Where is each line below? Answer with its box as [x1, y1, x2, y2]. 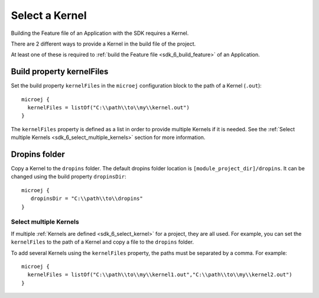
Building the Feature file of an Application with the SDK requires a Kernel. [11, 30, 189, 37]
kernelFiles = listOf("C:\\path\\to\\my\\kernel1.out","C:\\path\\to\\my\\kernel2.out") [27, 271, 292, 278]
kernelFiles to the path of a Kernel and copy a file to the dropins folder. [11, 238, 194, 245]
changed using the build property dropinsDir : [11, 173, 126, 180]
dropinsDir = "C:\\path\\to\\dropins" [30, 195, 143, 202]
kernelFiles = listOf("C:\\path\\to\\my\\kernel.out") [27, 104, 190, 111]
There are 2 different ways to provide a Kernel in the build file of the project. [11, 40, 196, 47]
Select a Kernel [11, 9, 87, 22]
